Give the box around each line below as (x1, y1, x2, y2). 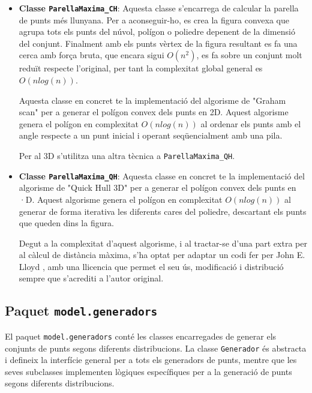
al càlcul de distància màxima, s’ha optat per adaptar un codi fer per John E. (19, 248, 305, 261)
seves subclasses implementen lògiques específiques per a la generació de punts (5, 365, 292, 377)
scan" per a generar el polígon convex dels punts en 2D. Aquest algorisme (19, 106, 289, 118)
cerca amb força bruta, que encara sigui (19, 49, 164, 61)
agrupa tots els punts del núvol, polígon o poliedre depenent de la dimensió (19, 25, 295, 38)
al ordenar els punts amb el (200, 117, 301, 130)
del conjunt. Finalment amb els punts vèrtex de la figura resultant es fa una (19, 37, 298, 49)
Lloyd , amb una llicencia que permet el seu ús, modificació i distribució (19, 260, 284, 272)
